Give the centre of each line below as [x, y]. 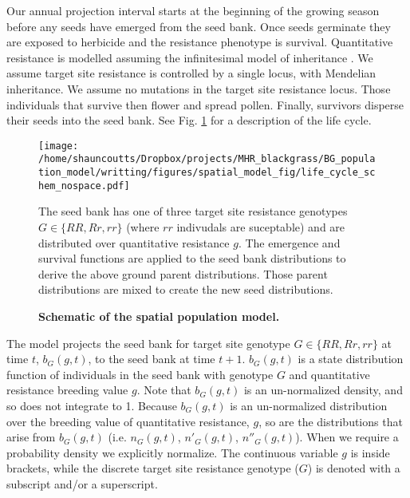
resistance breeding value [67, 390]
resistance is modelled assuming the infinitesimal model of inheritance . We [190, 57]
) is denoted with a [354, 468]
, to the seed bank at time [152, 359]
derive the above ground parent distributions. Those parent [183, 273]
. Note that [164, 390]
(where [143, 226]
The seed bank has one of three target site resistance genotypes [193, 211]
